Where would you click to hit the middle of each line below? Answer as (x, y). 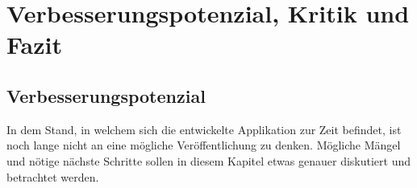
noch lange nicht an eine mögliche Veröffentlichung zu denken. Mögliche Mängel (204, 145)
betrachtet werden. (53, 176)
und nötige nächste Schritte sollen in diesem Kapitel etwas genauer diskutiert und (209, 160)
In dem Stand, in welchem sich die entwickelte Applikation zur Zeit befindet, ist (204, 129)
